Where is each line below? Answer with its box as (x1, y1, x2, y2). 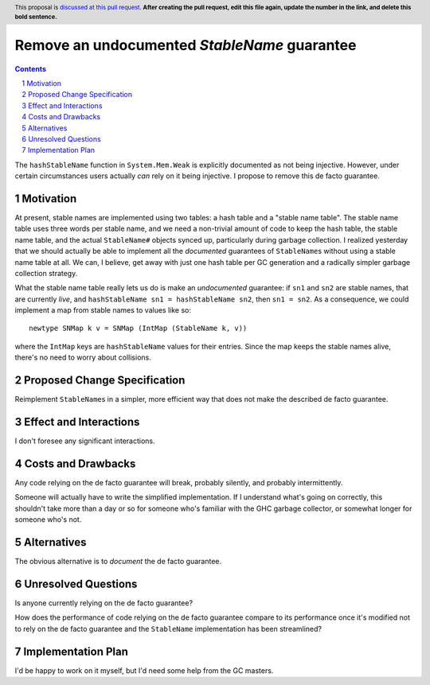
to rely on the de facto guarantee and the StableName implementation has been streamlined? (14, 624, 322, 633)
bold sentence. (14, 13, 57, 21)
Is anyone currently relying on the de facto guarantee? (14, 597, 193, 608)
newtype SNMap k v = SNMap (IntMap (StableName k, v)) (29, 324, 248, 333)
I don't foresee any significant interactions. (14, 436, 155, 446)
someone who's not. (14, 515, 82, 524)
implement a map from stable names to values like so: (14, 306, 191, 315)
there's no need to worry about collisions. (14, 352, 151, 362)
